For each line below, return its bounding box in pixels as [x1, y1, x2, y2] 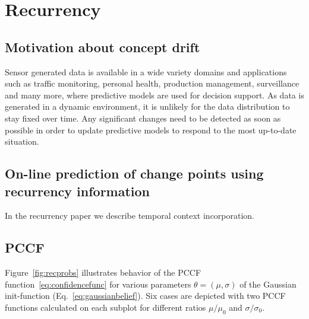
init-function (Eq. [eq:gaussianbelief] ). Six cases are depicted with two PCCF [5, 289, 286, 302]
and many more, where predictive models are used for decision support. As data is [5, 88, 304, 101]
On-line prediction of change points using [5, 164, 264, 183]
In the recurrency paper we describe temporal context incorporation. [5, 209, 255, 222]
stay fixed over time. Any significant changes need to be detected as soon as [5, 111, 281, 124]
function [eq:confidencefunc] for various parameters [5, 277, 191, 290]
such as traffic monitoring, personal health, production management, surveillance [5, 77, 299, 90]
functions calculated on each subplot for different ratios [5, 301, 206, 313]
